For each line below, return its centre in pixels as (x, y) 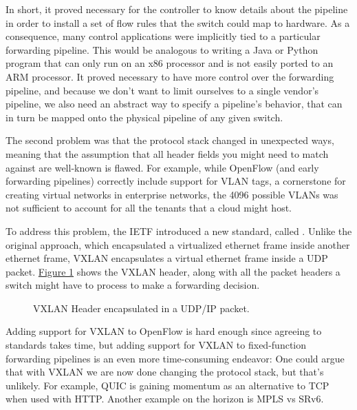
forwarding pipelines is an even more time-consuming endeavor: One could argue (175, 358)
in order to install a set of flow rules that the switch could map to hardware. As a (178, 22)
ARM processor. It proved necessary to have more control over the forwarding (170, 76)
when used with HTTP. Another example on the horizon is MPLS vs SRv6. (165, 399)
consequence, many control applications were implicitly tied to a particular (163, 36)
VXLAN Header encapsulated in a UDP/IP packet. (141, 308)
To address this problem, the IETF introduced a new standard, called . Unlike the (179, 230)
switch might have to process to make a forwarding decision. (133, 285)
